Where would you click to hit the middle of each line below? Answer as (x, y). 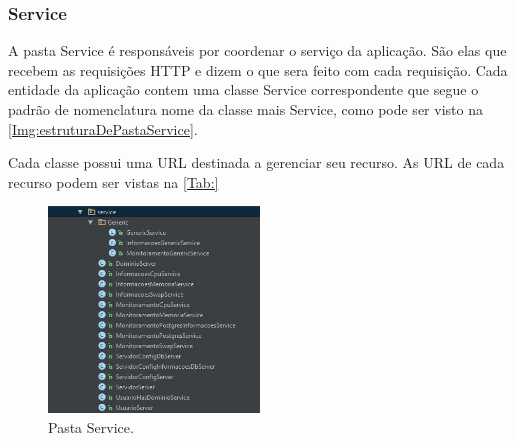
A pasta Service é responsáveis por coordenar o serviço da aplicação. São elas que (257, 50)
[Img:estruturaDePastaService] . (103, 128)
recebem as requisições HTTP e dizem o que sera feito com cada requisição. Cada (258, 69)
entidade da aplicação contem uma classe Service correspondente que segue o (243, 89)
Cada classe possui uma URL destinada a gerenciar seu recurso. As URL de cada (256, 162)
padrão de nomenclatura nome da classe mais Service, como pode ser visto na (245, 109)
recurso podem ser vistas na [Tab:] (113, 181)
